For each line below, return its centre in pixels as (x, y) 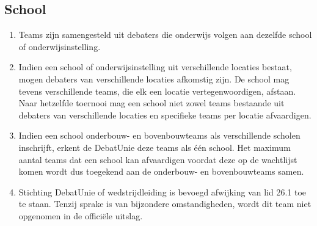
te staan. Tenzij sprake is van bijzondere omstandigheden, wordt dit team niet (165, 204)
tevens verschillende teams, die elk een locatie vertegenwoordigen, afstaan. (157, 91)
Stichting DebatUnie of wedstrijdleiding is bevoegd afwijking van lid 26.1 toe (162, 191)
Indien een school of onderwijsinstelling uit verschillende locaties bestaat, (155, 67)
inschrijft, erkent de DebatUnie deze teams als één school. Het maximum (155, 147)
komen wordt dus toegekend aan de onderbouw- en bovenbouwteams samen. (161, 171)
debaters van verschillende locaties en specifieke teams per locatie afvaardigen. (165, 115)
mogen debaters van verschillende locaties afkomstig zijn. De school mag (154, 78)
